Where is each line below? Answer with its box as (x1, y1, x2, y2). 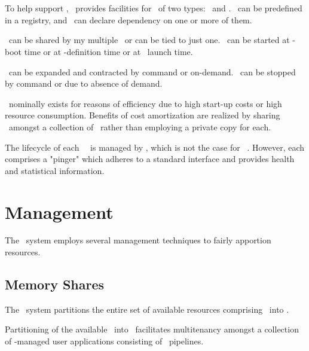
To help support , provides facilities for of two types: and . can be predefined (5, 2, 302, 14)
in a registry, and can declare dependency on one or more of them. (5, 13, 252, 26)
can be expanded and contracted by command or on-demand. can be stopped (8, 65, 296, 78)
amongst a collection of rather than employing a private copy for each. (8, 120, 271, 133)
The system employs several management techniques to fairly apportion (5, 234, 271, 246)
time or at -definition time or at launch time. (24, 45, 193, 57)
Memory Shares (5, 275, 105, 294)
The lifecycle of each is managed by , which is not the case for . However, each (5, 141, 305, 153)
